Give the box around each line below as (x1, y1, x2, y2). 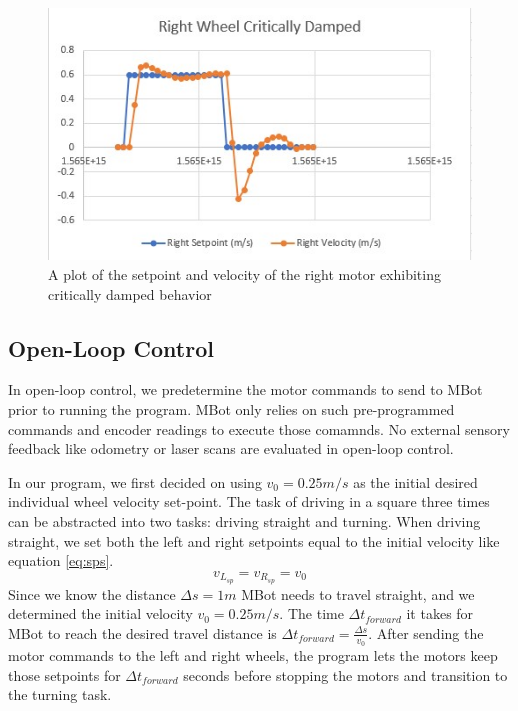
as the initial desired (353, 471, 478, 492)
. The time (279, 603, 344, 624)
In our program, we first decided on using (8, 471, 262, 492)
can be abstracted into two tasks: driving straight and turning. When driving (8, 511, 481, 531)
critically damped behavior (48, 283, 212, 304)
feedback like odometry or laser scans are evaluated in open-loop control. (8, 438, 454, 459)
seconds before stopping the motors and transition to (183, 664, 508, 685)
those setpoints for (8, 664, 121, 685)
